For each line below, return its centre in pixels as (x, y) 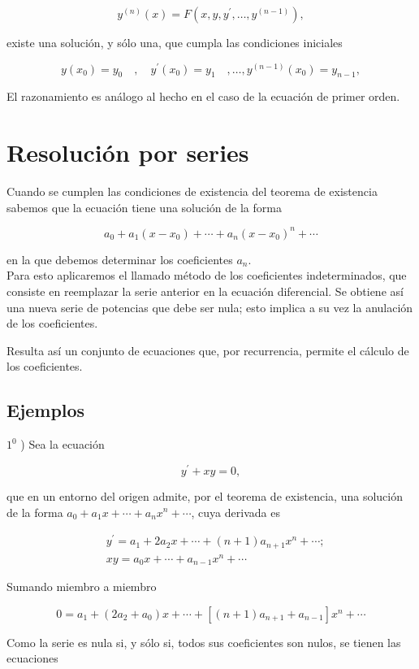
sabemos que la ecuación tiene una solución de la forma (144, 207)
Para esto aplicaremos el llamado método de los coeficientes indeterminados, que (207, 275)
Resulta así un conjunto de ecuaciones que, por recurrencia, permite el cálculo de (208, 350)
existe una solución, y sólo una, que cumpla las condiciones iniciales (175, 42)
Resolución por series (128, 152)
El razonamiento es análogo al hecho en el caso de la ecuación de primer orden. (203, 96)
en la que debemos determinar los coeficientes (120, 259)
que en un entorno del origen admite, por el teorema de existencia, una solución (205, 495)
